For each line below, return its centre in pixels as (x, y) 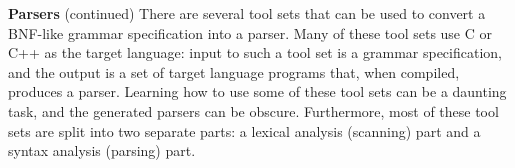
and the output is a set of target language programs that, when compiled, (234, 71)
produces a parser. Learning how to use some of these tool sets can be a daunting (257, 91)
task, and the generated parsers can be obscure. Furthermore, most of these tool (253, 110)
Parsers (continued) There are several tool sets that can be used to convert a (247, 13)
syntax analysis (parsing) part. (102, 150)
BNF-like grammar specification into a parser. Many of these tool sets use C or (250, 32)
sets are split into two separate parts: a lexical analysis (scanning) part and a (244, 130)
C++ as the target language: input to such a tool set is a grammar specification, (255, 52)
